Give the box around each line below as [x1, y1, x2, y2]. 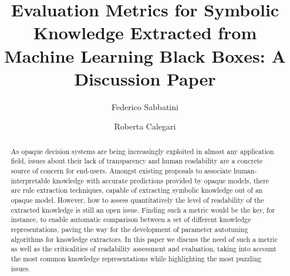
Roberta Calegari [114, 120, 176, 132]
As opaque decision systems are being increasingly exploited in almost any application [11, 146, 274, 156]
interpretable [11, 175, 50, 185]
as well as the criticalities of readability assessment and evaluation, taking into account [11, 244, 276, 254]
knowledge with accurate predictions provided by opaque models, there [52, 175, 269, 185]
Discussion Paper [74, 66, 216, 90]
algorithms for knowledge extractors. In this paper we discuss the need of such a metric [11, 234, 278, 244]
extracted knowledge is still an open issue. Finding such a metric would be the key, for [11, 205, 275, 214]
